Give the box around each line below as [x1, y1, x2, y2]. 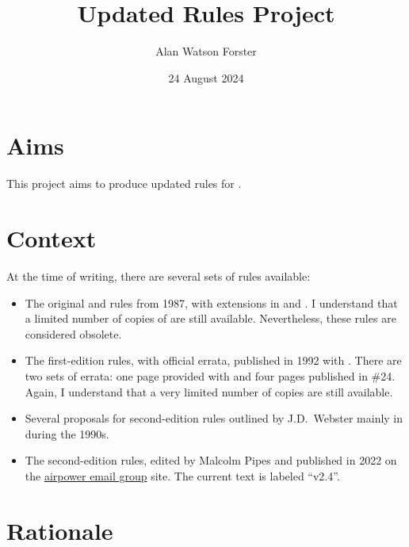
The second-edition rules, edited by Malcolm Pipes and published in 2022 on [25, 452, 397, 469]
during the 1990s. [25, 425, 109, 442]
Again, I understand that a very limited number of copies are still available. [25, 383, 393, 400]
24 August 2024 [168, 69, 244, 86]
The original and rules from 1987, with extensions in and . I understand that [25, 294, 398, 311]
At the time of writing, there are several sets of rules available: [6, 267, 311, 284]
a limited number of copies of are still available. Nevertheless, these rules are [25, 310, 396, 327]
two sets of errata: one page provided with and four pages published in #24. [25, 367, 396, 384]
